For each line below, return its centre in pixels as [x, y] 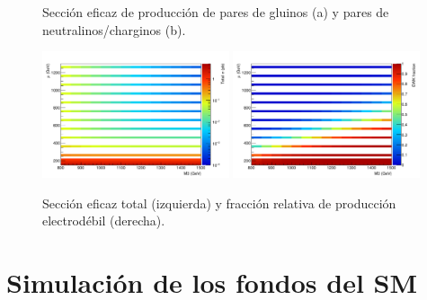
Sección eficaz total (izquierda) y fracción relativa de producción [219, 203]
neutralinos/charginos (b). [114, 29]
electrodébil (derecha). [104, 221]
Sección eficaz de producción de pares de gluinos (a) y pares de [216, 12]
